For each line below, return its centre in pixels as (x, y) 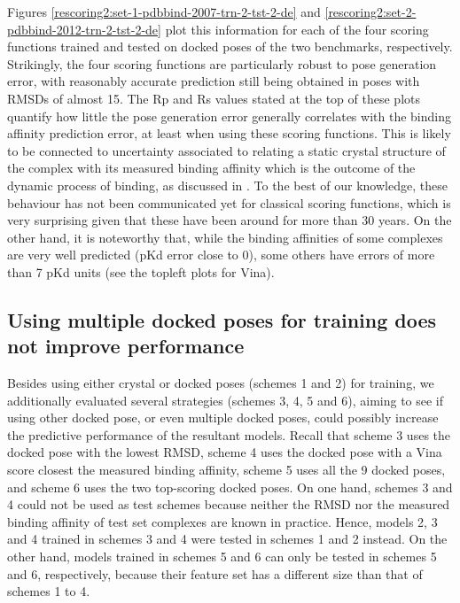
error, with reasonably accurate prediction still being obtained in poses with (214, 81)
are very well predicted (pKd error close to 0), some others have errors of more (221, 255)
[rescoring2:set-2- (370, 12)
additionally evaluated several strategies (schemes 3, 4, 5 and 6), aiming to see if (226, 400)
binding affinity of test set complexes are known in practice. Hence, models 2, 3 (222, 521)
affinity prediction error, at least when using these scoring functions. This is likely (229, 133)
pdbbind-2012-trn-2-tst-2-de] (84, 29)
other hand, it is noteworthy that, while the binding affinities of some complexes (225, 237)
